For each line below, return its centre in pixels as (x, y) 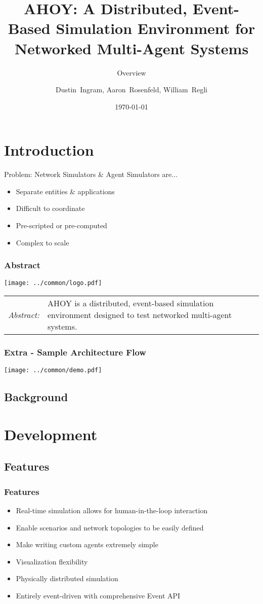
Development (51, 434)
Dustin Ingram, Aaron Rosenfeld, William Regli (131, 90)
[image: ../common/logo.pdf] (53, 283)
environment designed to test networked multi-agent (140, 315)
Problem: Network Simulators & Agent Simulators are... (91, 174)
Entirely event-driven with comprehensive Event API (98, 596)
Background (36, 397)
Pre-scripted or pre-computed (61, 225)
